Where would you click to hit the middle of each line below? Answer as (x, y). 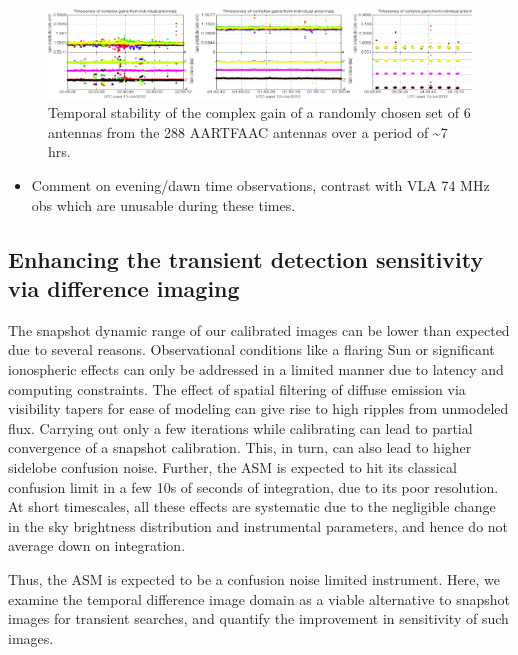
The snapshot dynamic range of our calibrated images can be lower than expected (259, 329)
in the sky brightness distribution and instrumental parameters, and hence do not (258, 525)
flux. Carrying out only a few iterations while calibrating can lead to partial (240, 427)
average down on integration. (97, 545)
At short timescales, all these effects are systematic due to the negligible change (252, 506)
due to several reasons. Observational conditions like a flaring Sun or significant (251, 349)
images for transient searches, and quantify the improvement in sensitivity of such (258, 618)
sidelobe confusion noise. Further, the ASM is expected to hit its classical (232, 466)
